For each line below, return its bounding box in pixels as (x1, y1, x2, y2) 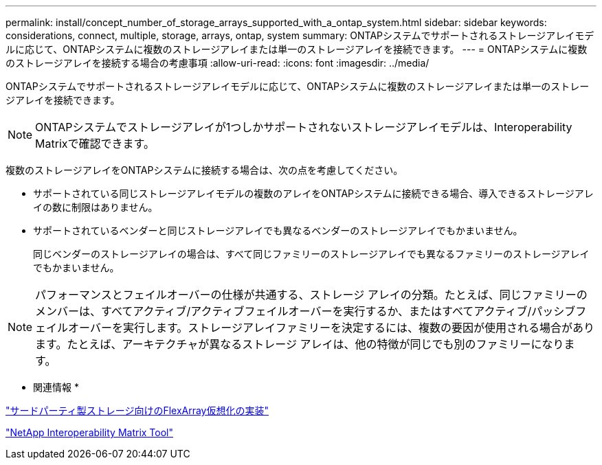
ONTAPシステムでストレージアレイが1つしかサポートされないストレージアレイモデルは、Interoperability (35, 120, 572, 134)
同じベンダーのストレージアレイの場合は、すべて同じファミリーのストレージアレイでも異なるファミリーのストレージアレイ (33, 248, 590, 260)
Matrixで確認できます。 (35, 137, 155, 150)
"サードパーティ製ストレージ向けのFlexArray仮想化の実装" (5, 405, 269, 416)
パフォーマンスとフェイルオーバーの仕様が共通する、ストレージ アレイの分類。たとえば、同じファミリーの (35, 288, 588, 302)
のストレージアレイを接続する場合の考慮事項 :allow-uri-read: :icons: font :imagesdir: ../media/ (5, 57, 430, 69)
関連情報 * (33, 381, 79, 393)
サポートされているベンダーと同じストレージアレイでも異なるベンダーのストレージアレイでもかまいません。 (33, 225, 523, 236)
